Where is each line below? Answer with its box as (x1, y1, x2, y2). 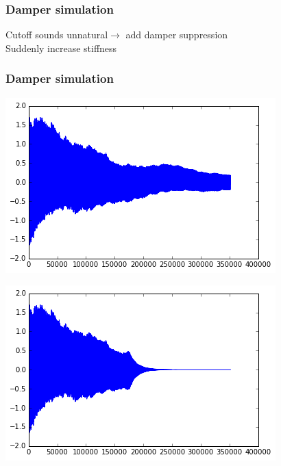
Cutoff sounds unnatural (5, 27, 108, 42)
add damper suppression (125, 27, 228, 42)
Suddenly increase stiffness (5, 40, 117, 55)
